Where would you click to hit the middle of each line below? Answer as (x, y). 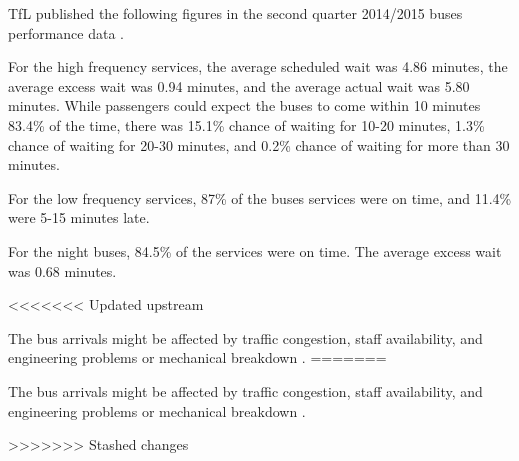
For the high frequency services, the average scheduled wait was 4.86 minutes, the (258, 66)
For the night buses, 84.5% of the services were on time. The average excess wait (255, 250)
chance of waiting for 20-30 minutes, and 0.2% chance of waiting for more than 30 (259, 144)
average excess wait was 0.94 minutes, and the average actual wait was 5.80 (239, 85)
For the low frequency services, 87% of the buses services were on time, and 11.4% (260, 197)
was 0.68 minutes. (62, 270)
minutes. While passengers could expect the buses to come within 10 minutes (244, 105)
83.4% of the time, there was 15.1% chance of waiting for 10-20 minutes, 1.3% (246, 124)
